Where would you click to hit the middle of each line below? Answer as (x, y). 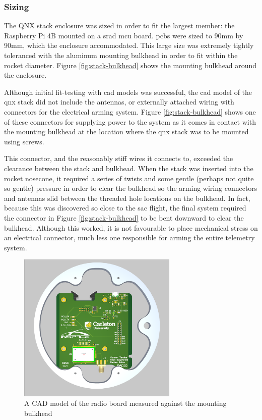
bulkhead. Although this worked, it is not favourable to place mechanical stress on (131, 227)
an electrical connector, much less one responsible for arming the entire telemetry (129, 238)
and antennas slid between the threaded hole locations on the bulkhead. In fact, (127, 198)
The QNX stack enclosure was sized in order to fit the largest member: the (119, 25)
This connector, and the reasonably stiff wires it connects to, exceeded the (119, 158)
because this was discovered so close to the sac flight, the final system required (125, 208)
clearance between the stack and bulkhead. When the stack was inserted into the (129, 168)
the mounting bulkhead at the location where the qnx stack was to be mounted (126, 132)
